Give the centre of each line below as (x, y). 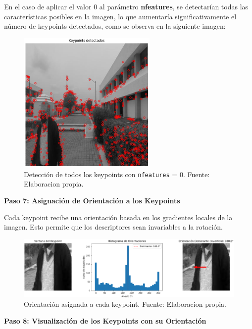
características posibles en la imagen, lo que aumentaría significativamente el (120, 16)
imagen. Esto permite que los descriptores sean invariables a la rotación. (113, 227)
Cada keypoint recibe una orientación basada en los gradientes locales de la (118, 217)
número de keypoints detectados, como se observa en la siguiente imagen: (115, 26)
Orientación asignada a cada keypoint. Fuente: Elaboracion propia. (125, 304)
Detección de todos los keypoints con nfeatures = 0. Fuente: (117, 174)
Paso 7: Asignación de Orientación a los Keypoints (92, 200)
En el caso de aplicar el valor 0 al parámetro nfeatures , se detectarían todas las (126, 6)
